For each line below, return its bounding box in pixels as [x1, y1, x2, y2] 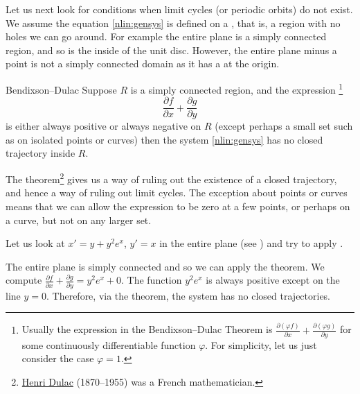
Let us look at [6, 236, 65, 250]
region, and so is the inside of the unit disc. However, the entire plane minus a [6, 42, 337, 57]
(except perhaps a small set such [215, 119, 353, 133]
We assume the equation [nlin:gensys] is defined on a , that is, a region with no [6, 15, 341, 30]
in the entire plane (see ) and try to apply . [159, 236, 343, 250]
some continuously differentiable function [21, 337, 196, 352]
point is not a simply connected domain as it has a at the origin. [6, 56, 280, 71]
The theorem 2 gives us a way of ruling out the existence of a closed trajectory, [6, 170, 337, 186]
